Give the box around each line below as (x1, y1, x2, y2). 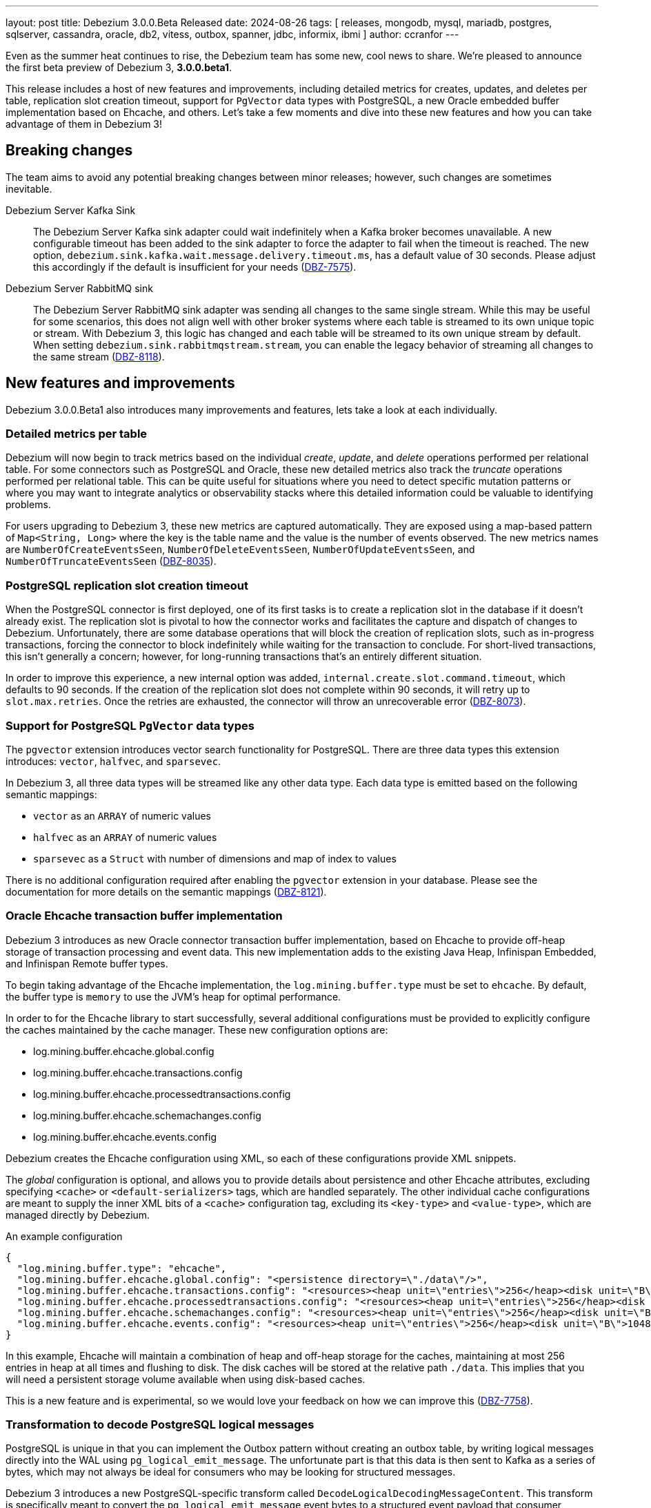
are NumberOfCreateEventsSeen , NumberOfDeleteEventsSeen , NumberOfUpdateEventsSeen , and (6, 543, 475, 556)
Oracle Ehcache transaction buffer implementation (6, 909, 283, 923)
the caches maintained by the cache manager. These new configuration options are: (6, 1023, 388, 1036)
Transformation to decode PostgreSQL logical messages (6, 1418, 314, 1432)
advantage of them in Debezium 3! (6, 118, 163, 130)
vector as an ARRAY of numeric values (33, 809, 211, 822)
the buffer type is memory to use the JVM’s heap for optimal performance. (6, 990, 341, 1003)
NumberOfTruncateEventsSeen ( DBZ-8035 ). (6, 555, 217, 568)
